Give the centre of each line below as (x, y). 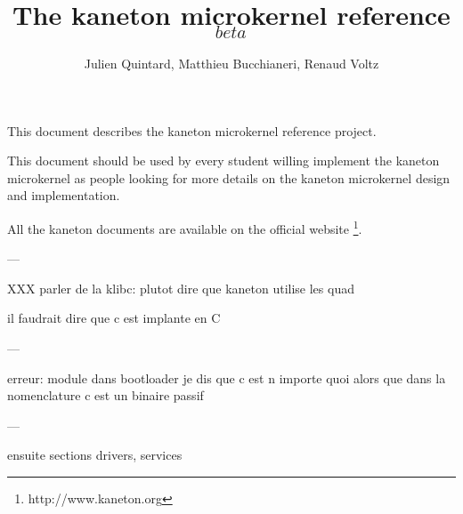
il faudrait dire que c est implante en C (114, 318)
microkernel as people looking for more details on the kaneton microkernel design (229, 177)
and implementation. (64, 195)
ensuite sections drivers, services (95, 455)
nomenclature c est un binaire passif (106, 395)
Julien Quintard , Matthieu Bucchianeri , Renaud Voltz (231, 64)
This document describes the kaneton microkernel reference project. (192, 130)
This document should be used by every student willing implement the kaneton (223, 161)
